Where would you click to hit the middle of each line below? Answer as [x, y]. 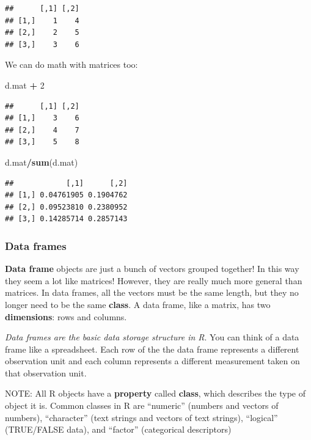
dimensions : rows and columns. [66, 316]
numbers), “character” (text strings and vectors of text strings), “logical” [141, 417]
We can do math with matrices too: [71, 64]
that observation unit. [46, 372]
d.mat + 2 [25, 85]
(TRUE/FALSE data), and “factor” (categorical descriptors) [118, 429]
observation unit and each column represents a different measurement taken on [152, 361]
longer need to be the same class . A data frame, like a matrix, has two [138, 304]
